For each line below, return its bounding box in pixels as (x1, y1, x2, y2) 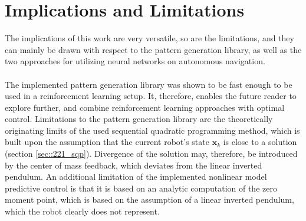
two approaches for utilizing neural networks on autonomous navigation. (5, 55, 265, 67)
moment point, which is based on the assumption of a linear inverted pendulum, (5, 193, 294, 206)
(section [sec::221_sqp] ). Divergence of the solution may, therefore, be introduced (5, 147, 298, 160)
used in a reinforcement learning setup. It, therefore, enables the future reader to (5, 90, 297, 102)
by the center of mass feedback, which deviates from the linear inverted (5, 159, 262, 171)
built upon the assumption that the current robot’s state (5, 136, 209, 148)
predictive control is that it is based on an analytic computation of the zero (5, 182, 277, 194)
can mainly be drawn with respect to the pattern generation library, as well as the (5, 43, 302, 55)
